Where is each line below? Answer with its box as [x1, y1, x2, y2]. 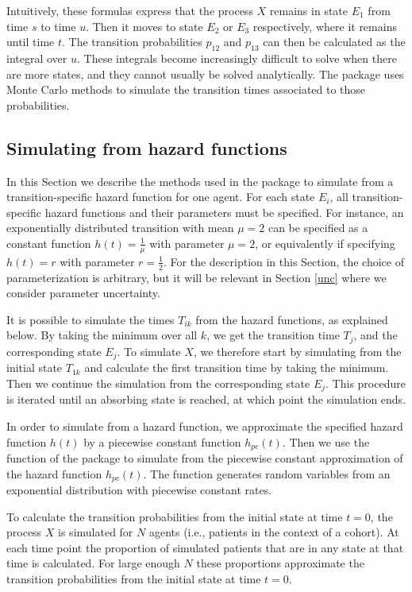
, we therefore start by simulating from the [193, 342, 402, 359]
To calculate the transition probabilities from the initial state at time [6, 508, 343, 524]
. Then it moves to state [86, 17, 203, 34]
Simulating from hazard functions [6, 135, 287, 160]
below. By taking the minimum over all [6, 327, 198, 343]
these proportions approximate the [196, 555, 364, 571]
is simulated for [58, 524, 133, 540]
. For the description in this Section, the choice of [164, 253, 404, 269]
